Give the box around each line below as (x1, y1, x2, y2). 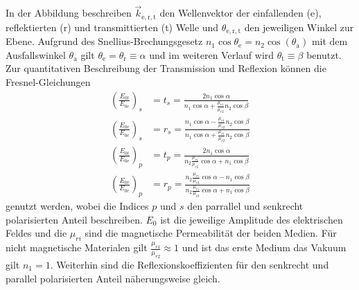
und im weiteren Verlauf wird (149, 47, 274, 62)
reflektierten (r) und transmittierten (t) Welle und (6, 19, 219, 34)
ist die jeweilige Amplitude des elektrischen (160, 212, 343, 226)
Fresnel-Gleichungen (6, 74, 91, 89)
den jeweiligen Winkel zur (244, 19, 354, 34)
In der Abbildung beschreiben (6, 6, 132, 20)
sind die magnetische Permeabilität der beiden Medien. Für (85, 226, 337, 240)
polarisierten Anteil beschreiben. (6, 212, 143, 226)
